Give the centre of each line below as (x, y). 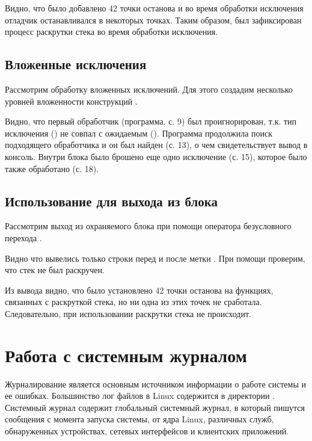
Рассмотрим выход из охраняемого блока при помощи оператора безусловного (148, 226)
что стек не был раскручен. (55, 270)
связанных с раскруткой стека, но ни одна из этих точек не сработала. (133, 302)
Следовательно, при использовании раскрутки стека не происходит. (128, 313)
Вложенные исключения (76, 64)
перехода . (23, 237)
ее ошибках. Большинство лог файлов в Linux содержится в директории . (140, 396)
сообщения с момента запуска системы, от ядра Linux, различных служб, (139, 419)
